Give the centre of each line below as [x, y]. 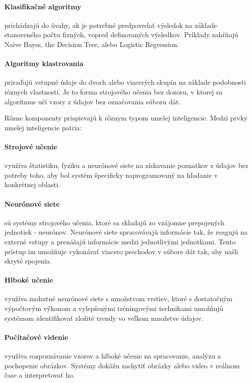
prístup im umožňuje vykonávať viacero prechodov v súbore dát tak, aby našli [121, 251]
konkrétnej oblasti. [32, 184]
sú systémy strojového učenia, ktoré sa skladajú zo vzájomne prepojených [115, 222]
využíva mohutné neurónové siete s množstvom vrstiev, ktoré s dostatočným [119, 299]
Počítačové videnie [36, 337]
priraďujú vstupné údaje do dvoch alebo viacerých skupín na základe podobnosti [125, 82]
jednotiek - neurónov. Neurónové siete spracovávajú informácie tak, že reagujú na [126, 232]
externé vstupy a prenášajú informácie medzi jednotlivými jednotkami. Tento [120, 241]
